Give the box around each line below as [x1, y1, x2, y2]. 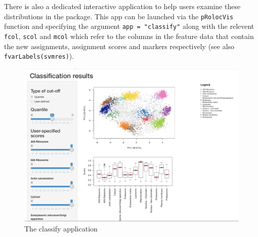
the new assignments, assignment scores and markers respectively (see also [4, 41, 235, 51]
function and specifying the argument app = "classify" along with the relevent [4, 21, 254, 31]
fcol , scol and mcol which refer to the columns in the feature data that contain [4, 30, 254, 41]
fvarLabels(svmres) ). [4, 51, 74, 61]
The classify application [24, 223, 98, 233]
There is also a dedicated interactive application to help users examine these [4, 1, 241, 11]
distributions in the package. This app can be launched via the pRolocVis [4, 11, 234, 21]
